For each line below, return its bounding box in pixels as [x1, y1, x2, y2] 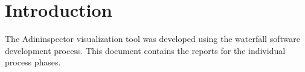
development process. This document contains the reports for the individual [5, 44, 286, 56]
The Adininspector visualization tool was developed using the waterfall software [5, 32, 300, 45]
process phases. [5, 56, 61, 68]
